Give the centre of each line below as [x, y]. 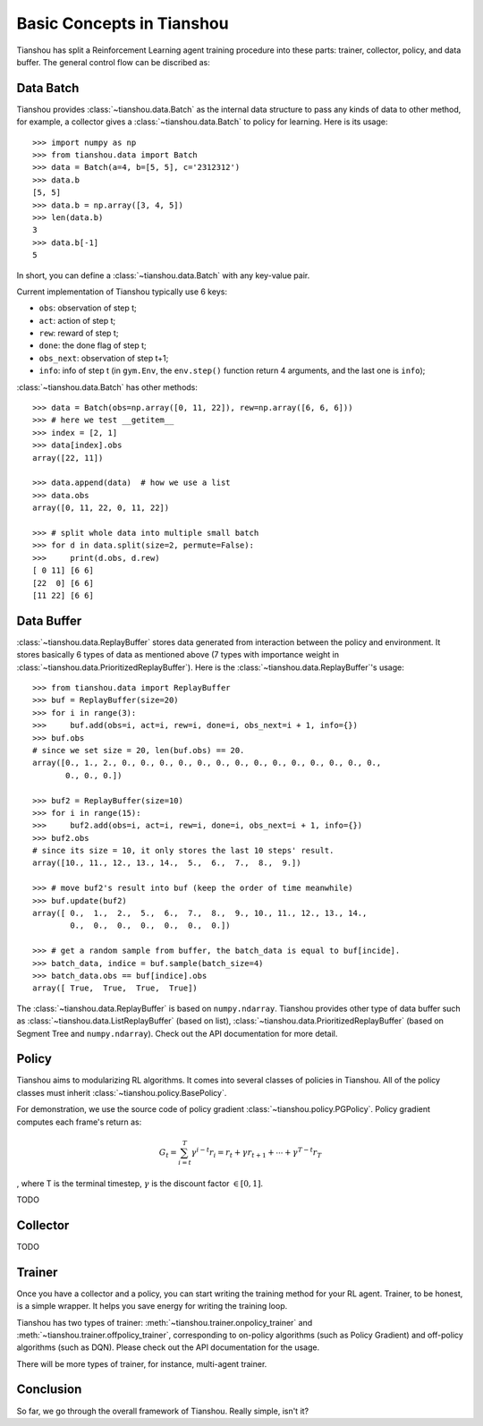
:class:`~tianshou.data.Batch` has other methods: [107, 387]
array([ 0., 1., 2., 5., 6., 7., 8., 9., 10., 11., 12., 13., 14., [200, 913]
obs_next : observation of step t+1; [104, 358]
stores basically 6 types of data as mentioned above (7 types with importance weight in [178, 655]
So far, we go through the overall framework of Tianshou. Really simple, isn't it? [163, 1411]
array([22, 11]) [68, 458]
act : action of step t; [77, 320]
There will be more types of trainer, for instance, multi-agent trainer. [142, 1363]
